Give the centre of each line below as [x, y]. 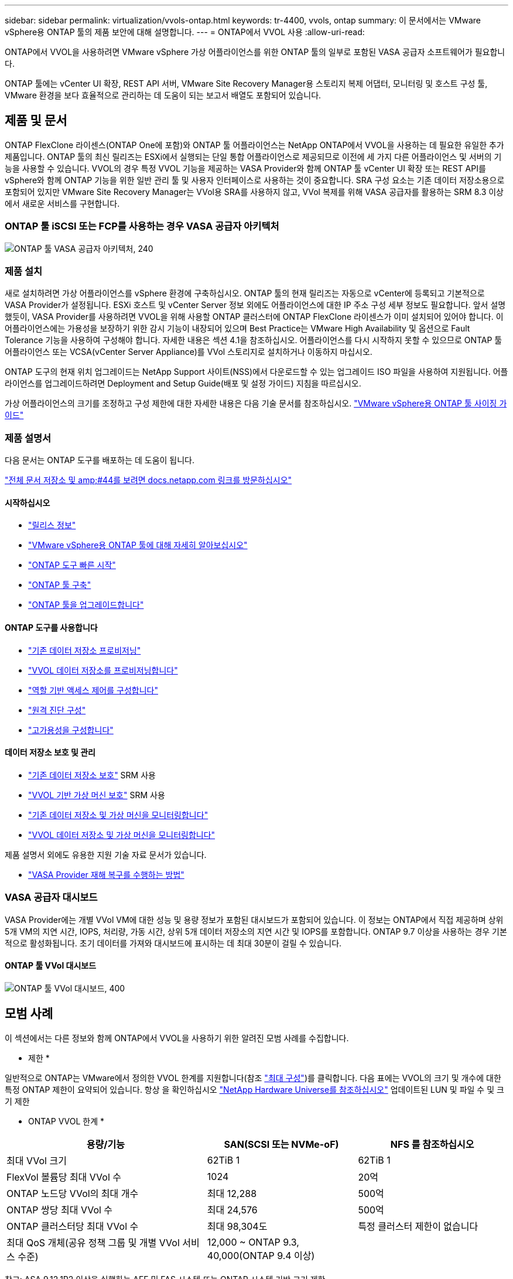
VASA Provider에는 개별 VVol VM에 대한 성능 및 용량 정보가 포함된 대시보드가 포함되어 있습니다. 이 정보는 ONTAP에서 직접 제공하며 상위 [254, 919]
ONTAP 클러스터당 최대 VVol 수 [73, 1226]
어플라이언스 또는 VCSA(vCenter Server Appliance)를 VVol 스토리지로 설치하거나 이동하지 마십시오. [189, 352]
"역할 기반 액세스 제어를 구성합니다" [93, 690]
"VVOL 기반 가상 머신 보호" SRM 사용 [97, 795]
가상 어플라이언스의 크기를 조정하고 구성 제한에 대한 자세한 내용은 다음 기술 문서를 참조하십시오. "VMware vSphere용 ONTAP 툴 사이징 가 [256, 403]
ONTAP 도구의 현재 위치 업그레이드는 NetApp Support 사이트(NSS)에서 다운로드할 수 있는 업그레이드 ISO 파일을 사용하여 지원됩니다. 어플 [256, 372]
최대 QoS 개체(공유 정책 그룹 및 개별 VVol [93, 1242]
